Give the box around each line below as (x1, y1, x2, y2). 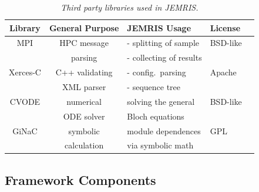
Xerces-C (9, 66, 41, 78)
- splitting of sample (127, 37, 199, 49)
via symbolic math (127, 139, 194, 151)
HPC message (59, 37, 109, 49)
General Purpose (49, 21, 119, 34)
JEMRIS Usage (127, 21, 191, 34)
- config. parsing (127, 66, 186, 78)
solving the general (127, 95, 195, 107)
